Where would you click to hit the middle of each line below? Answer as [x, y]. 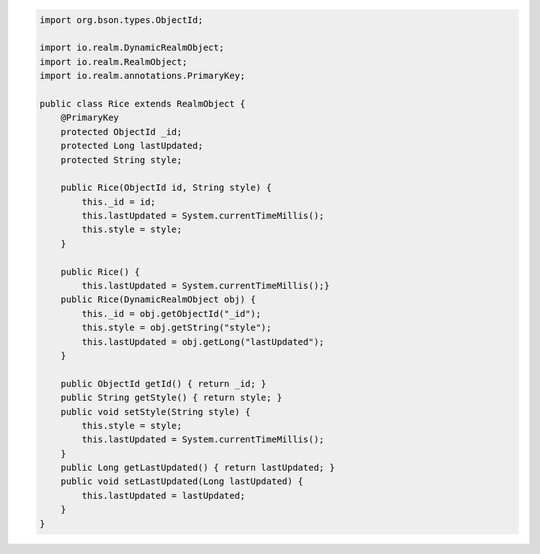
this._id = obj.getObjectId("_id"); [171, 313]
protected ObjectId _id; [121, 131]
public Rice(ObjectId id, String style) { [166, 188]
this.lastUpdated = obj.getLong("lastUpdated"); [203, 341]
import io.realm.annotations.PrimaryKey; [142, 76]
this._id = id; [119, 201]
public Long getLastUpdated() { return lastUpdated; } [197, 468]
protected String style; [121, 159]
